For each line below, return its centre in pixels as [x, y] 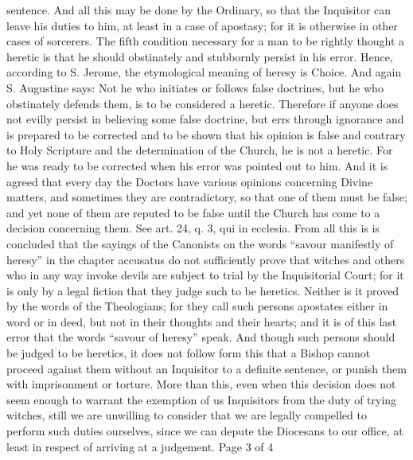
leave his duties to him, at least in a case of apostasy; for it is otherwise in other [202, 25]
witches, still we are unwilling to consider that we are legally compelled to [187, 415]
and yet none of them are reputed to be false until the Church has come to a [193, 212]
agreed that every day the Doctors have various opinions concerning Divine [190, 181]
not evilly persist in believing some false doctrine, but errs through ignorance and [205, 119]
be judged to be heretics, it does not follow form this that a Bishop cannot [189, 353]
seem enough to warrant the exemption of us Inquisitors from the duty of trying [202, 399]
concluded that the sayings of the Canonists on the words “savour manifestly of [200, 243]
